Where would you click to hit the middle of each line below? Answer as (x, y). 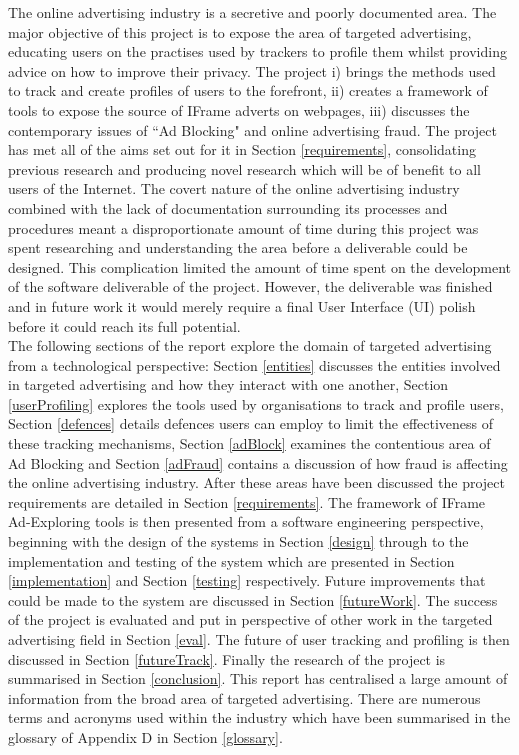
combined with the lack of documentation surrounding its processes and (228, 207)
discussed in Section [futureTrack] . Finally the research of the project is (227, 658)
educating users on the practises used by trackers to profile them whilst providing (257, 51)
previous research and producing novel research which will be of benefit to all (244, 168)
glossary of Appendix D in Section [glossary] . (145, 736)
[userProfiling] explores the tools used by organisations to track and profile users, (256, 403)
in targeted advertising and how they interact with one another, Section (228, 384)
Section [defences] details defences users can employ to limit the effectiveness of (251, 423)
